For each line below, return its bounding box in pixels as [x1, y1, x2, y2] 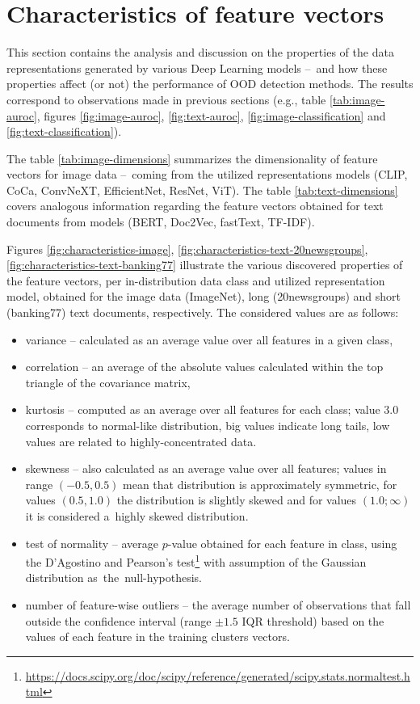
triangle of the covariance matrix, [25, 373, 191, 390]
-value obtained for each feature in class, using [167, 534, 397, 551]
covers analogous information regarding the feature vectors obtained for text [6, 197, 384, 214]
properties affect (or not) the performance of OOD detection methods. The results [6, 75, 414, 92]
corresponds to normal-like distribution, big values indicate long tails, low [25, 417, 390, 433]
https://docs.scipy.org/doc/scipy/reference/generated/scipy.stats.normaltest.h [25, 667, 410, 684]
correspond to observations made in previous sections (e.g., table [6, 91, 326, 107]
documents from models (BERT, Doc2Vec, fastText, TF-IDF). [6, 213, 315, 230]
